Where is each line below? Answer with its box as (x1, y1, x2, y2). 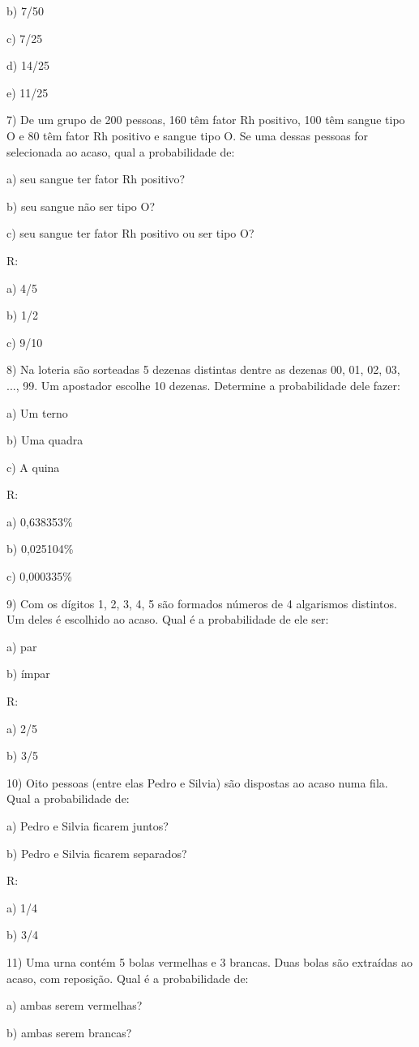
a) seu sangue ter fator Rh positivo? (6, 170, 186, 187)
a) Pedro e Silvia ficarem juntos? (6, 817, 169, 834)
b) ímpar (6, 665, 50, 682)
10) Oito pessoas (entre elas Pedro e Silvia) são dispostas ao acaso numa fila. (6, 774, 388, 791)
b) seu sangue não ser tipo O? (6, 197, 156, 214)
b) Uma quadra (6, 431, 83, 448)
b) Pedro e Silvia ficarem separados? (6, 844, 187, 861)
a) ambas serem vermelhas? (6, 997, 143, 1014)
